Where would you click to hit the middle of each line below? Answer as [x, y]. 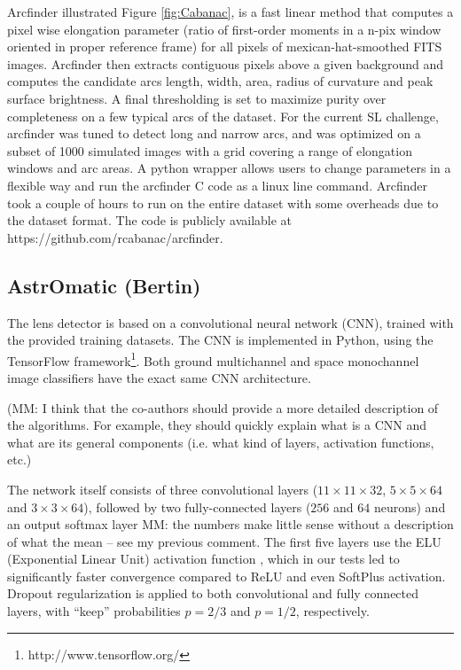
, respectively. [332, 611]
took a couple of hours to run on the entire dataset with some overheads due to [223, 203]
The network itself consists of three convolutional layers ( [163, 489]
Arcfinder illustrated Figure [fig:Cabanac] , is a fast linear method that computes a [230, 12]
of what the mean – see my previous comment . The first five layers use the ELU [224, 541]
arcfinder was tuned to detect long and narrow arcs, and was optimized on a [214, 133]
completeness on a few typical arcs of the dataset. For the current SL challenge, [223, 116]
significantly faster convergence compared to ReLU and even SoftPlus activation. [227, 576]
